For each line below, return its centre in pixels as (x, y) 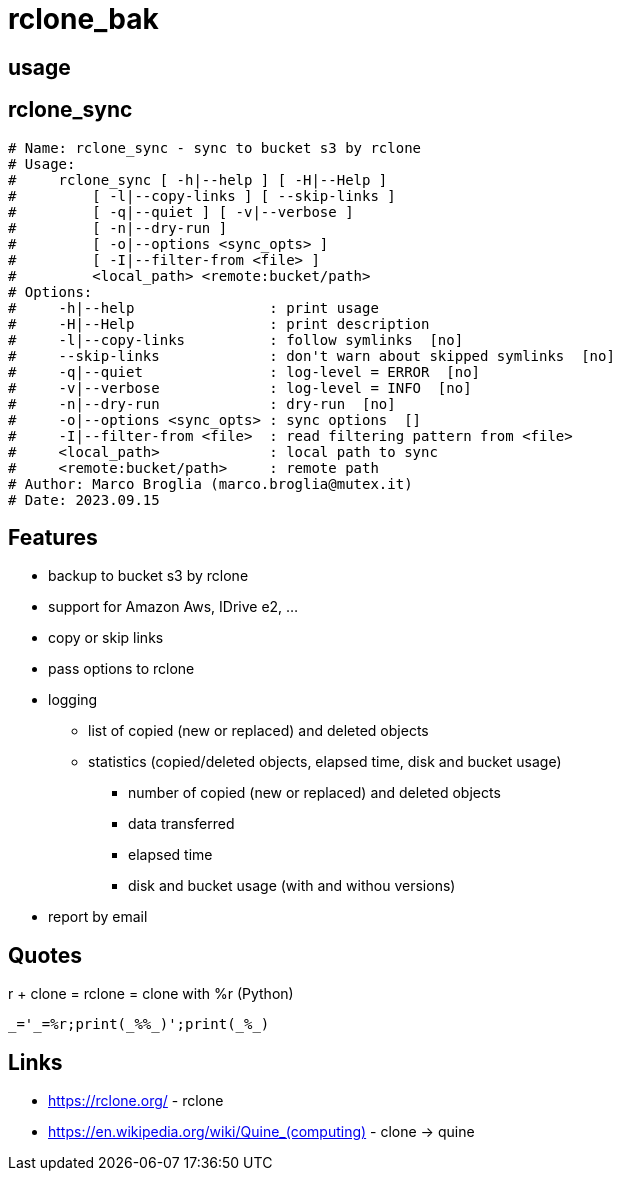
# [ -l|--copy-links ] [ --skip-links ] (202, 195)
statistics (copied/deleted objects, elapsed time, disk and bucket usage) (325, 762)
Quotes (45, 955)
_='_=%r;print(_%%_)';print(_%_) (139, 1024)
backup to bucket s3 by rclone (148, 576)
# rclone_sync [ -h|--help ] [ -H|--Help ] (198, 179)
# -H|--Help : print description (219, 323)
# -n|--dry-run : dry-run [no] (202, 403)
